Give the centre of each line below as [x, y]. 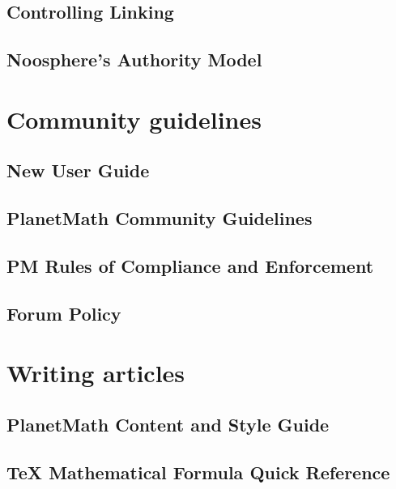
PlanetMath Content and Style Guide [168, 424]
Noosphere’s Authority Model [134, 60]
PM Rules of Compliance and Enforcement [190, 265]
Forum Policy [64, 313]
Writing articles [96, 373]
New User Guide [78, 170]
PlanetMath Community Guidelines [160, 218]
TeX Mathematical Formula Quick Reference [198, 472]
